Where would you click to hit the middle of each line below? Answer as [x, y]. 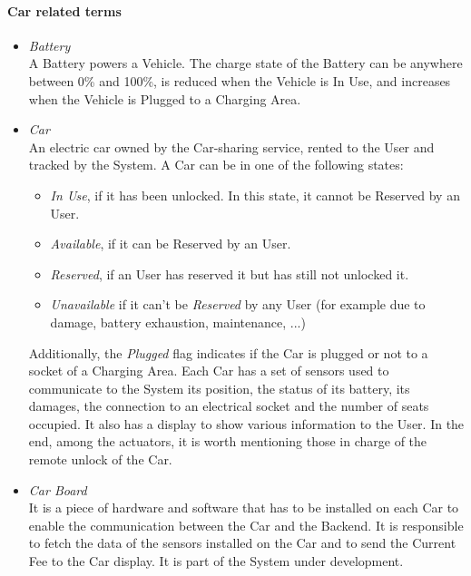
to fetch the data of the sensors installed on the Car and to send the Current [242, 543]
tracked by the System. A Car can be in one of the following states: [216, 165]
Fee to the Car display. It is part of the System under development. [216, 561]
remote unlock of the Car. [100, 459]
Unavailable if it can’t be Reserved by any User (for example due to [238, 304]
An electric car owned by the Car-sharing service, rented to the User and [231, 146]
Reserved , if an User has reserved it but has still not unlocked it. [230, 273]
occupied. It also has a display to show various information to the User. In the [246, 423]
